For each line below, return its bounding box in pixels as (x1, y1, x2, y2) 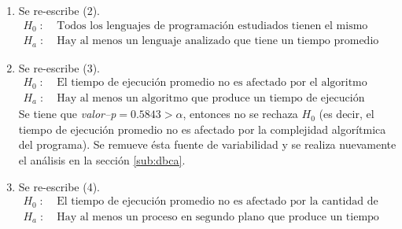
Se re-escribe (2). (18, 2, 100, 18)
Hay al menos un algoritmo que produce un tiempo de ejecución (57, 92, 365, 104)
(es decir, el (319, 105, 374, 122)
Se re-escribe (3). (18, 59, 100, 76)
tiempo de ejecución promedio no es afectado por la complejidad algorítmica (18, 120, 386, 137)
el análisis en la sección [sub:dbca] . (18, 151, 186, 168)
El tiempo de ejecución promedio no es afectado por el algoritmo (57, 77, 367, 89)
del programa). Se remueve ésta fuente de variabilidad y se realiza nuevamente (18, 136, 396, 153)
